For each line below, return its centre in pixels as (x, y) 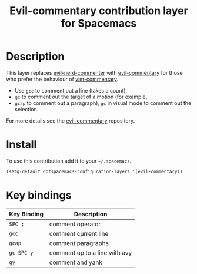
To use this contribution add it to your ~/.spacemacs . (69, 161)
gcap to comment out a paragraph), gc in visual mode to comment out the (103, 103)
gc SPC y (21, 252)
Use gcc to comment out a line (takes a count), (71, 90)
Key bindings (39, 195)
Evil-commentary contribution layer (99, 11)
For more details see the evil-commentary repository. (71, 121)
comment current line (79, 233)
